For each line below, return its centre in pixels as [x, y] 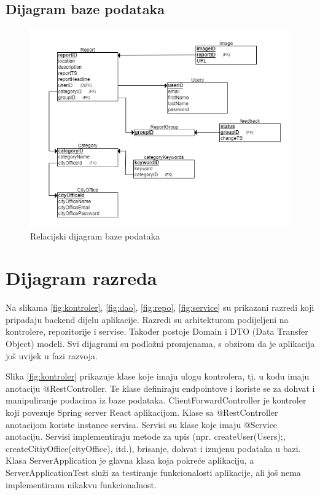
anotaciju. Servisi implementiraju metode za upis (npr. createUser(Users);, [146, 436]
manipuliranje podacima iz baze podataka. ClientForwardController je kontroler [156, 400]
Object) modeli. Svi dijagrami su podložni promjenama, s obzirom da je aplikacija [160, 344]
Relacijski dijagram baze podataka [95, 236]
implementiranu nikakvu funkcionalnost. [81, 484]
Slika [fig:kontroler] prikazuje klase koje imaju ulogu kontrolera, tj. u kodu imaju [158, 376]
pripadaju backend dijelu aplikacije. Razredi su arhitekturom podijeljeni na [147, 319]
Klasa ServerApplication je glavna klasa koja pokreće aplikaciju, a [130, 460]
